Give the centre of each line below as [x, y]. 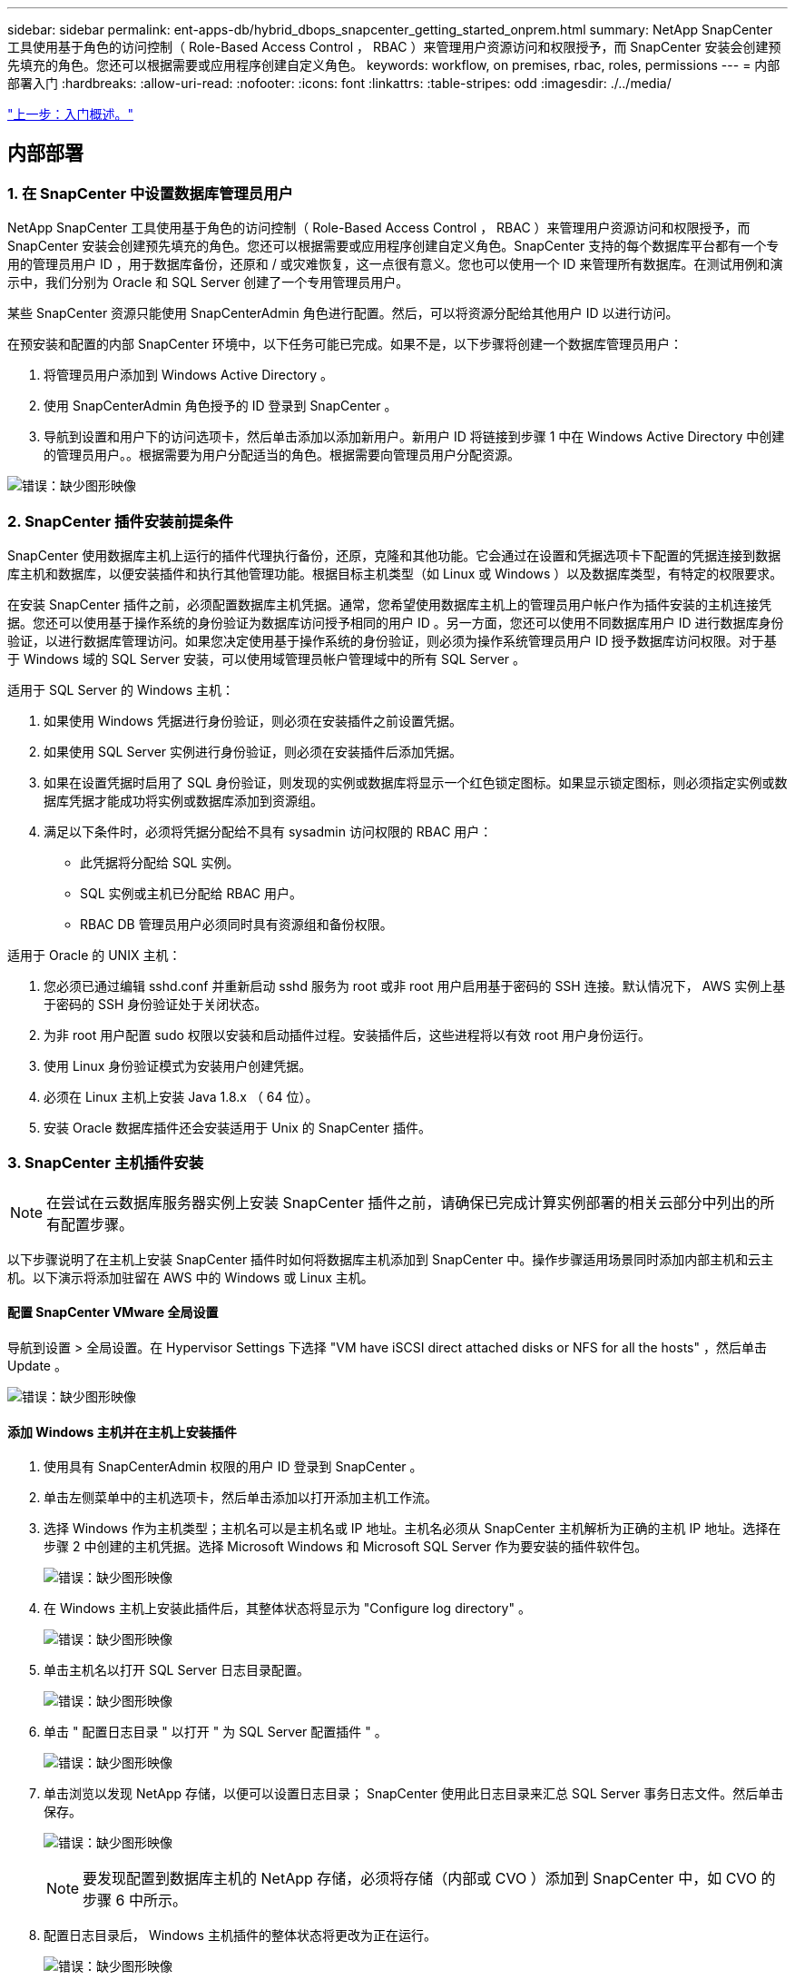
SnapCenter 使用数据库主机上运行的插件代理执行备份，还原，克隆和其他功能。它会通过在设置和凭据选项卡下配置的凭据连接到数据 [394, 555]
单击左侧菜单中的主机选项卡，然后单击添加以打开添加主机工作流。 [240, 1498]
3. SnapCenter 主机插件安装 [106, 1163]
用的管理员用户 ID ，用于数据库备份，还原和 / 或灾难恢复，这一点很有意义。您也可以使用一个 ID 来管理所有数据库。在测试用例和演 [395, 264]
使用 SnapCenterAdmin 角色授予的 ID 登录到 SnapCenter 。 [221, 406]
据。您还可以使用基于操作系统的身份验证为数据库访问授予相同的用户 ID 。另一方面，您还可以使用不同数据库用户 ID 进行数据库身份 [396, 622]
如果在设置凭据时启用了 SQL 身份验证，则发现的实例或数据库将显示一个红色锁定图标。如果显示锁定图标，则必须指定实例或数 [416, 782]
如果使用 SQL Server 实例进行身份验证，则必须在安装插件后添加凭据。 [253, 751]
